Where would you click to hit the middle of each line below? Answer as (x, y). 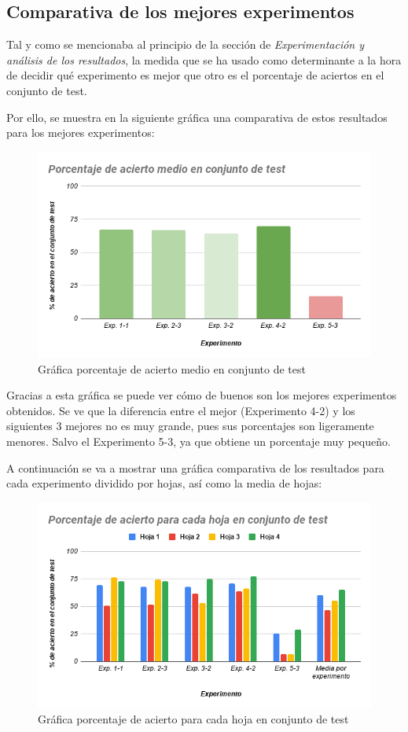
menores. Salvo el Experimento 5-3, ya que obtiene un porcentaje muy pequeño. (198, 441)
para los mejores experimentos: (81, 132)
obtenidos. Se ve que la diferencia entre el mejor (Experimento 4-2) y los (181, 410)
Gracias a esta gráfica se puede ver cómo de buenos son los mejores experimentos (202, 395)
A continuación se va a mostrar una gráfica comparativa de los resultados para (195, 467)
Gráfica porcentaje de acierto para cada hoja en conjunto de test (193, 719)
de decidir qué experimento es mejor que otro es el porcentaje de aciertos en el (195, 75)
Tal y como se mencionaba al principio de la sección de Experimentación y (186, 44)
